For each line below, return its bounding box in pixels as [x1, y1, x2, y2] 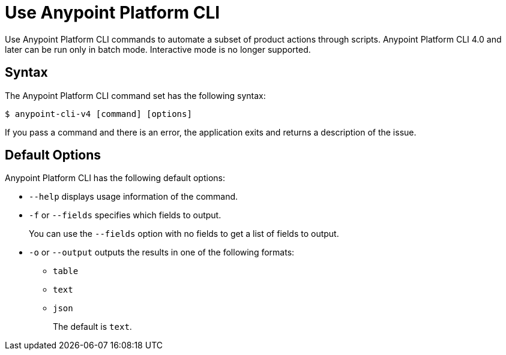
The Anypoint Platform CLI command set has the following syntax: [5, 90, 266, 101]
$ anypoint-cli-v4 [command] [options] [5, 109, 192, 119]
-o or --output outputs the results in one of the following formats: [29, 247, 295, 258]
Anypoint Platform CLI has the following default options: [5, 173, 226, 183]
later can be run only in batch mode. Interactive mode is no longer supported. [5, 44, 311, 55]
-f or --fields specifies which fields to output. [29, 210, 221, 221]
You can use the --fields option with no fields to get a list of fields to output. [29, 228, 339, 239]
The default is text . [53, 321, 132, 332]
